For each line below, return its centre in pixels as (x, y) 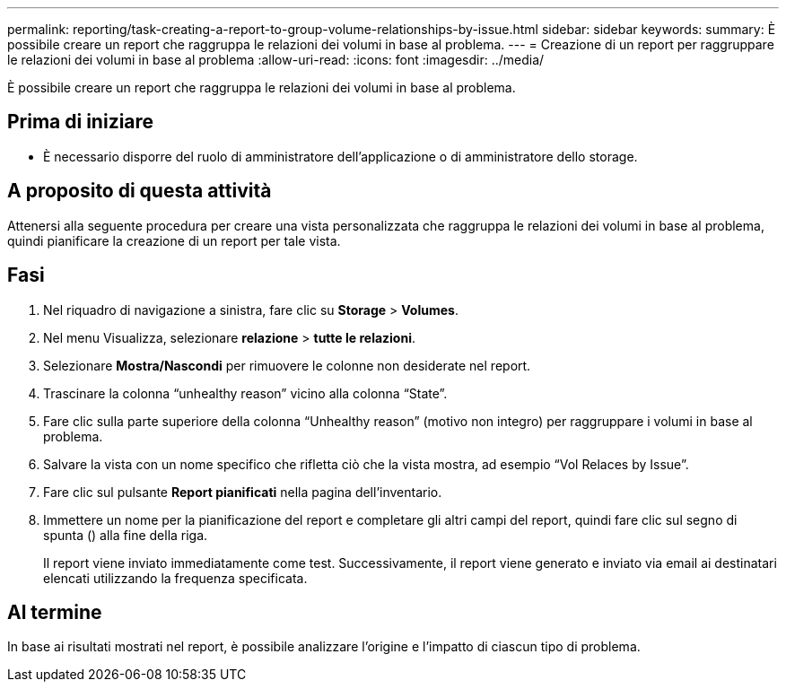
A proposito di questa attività (140, 191)
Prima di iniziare (81, 122)
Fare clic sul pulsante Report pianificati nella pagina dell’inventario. (243, 492)
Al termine (55, 612)
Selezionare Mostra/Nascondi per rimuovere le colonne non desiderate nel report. (287, 365)
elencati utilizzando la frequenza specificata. (175, 578)
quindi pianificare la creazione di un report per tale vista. (174, 240)
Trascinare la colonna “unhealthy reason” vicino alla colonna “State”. (245, 393)
